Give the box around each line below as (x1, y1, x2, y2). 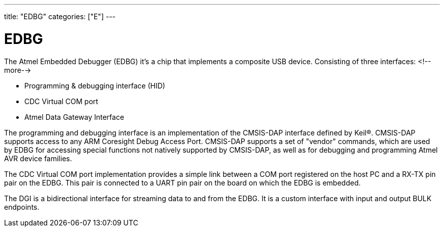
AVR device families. (4, 154, 72, 163)
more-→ (4, 65, 31, 74)
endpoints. (4, 202, 40, 211)
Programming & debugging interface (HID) (24, 81, 165, 90)
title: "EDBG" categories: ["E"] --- (4, 12, 116, 21)
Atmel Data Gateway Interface (24, 112, 124, 121)
